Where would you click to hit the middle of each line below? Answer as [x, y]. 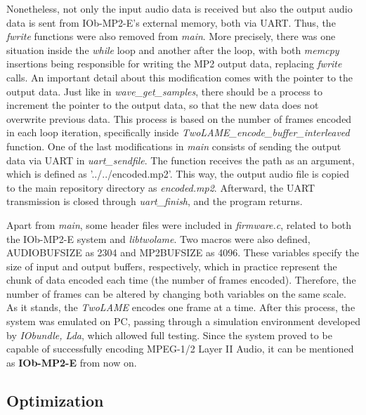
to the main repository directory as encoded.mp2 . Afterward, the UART [161, 187]
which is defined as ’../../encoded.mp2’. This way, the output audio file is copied [178, 174]
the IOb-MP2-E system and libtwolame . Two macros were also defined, [158, 238]
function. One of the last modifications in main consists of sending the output [174, 146]
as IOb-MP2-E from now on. [72, 362]
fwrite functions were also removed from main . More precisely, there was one [171, 36]
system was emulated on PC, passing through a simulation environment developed [183, 321]
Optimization [55, 400]
